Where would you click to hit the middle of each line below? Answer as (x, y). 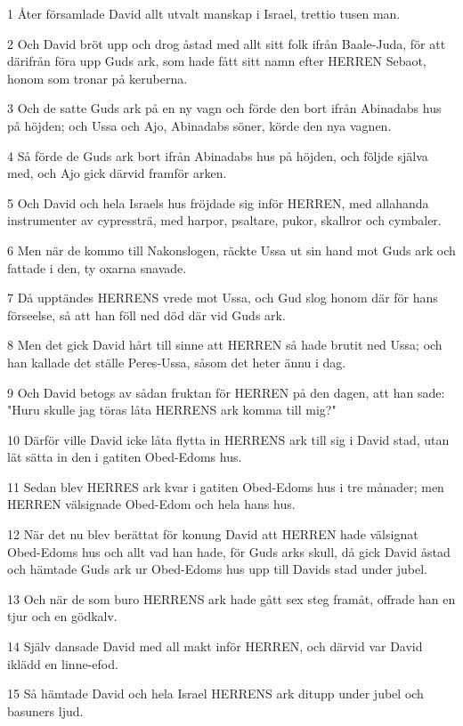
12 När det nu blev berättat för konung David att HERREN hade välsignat (213, 534)
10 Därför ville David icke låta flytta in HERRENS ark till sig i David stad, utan (228, 439)
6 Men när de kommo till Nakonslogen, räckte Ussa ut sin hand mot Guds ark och (231, 250)
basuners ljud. (45, 710)
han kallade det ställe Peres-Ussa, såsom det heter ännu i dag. (177, 362)
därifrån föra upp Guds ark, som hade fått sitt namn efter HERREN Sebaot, (217, 61)
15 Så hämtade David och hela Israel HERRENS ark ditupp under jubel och (215, 694)
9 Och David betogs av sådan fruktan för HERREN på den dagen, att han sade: (226, 392)
